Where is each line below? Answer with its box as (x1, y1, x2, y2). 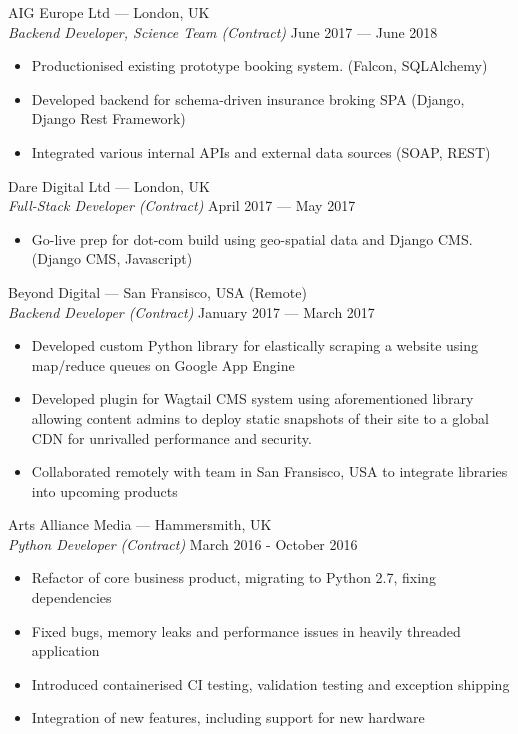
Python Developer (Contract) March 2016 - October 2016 (8, 533, 358, 554)
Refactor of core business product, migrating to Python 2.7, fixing (31, 567, 436, 588)
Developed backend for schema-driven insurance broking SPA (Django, (31, 88, 465, 109)
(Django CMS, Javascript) (31, 248, 193, 269)
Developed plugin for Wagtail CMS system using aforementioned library (31, 388, 474, 409)
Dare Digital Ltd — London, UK (8, 175, 210, 196)
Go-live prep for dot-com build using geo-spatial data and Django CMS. (31, 228, 473, 249)
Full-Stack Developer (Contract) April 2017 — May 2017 (8, 195, 356, 216)
